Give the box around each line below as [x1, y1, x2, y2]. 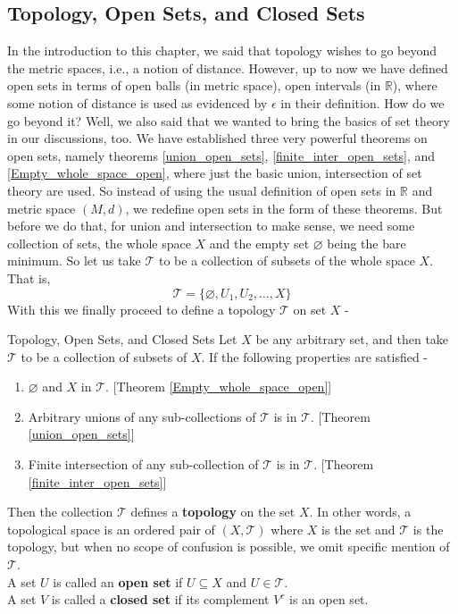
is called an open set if [53, 572, 183, 591]
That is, [7, 268, 51, 287]
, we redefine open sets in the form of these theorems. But [125, 198, 443, 217]
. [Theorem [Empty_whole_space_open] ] [105, 377, 332, 396]
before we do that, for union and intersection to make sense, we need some [7, 216, 415, 235]
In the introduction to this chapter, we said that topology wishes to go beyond [7, 41, 437, 60]
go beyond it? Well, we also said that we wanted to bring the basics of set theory [7, 111, 450, 130]
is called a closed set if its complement [51, 590, 270, 609]
